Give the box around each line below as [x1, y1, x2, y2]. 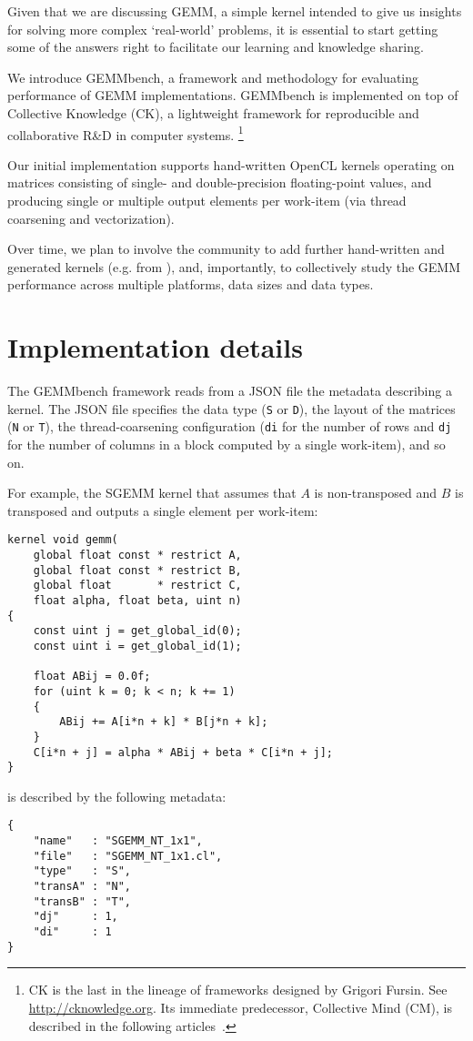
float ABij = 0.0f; [33, 670, 151, 683]
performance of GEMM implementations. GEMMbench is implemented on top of [7, 86, 458, 105]
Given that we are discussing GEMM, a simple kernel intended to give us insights [7, 2, 462, 20]
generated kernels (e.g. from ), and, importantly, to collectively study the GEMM [7, 257, 461, 276]
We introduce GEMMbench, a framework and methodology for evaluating [7, 67, 419, 86]
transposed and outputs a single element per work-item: [7, 500, 318, 520]
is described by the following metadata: [7, 786, 226, 805]
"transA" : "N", [33, 880, 132, 894]
